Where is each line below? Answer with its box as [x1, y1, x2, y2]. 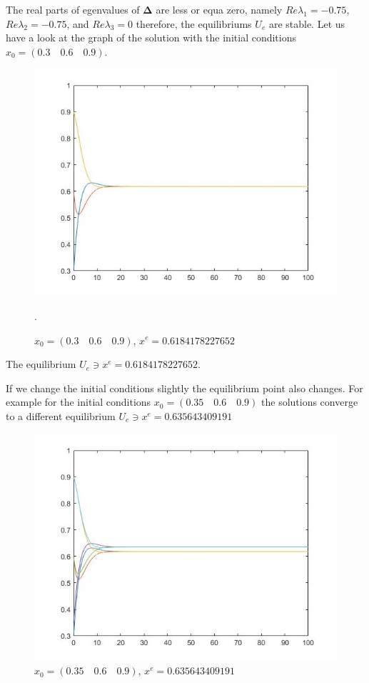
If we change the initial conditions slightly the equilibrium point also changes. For [6, 380, 363, 395]
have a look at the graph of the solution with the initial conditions [6, 30, 297, 45]
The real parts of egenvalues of [6, 2, 140, 16]
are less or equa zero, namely [156, 2, 283, 16]
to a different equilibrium [6, 408, 116, 423]
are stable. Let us [268, 16, 345, 31]
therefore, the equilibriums [136, 16, 252, 31]
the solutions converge [261, 394, 358, 409]
